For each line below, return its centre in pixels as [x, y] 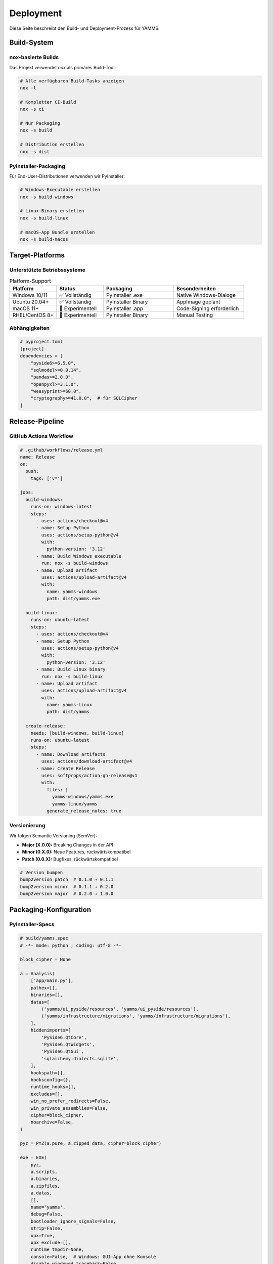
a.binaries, [45, 1179]
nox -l [28, 88]
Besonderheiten [196, 289]
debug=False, [47, 1214]
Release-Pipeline [37, 421]
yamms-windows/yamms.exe [83, 797]
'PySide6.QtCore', [64, 1037]
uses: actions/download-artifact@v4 [87, 761]
